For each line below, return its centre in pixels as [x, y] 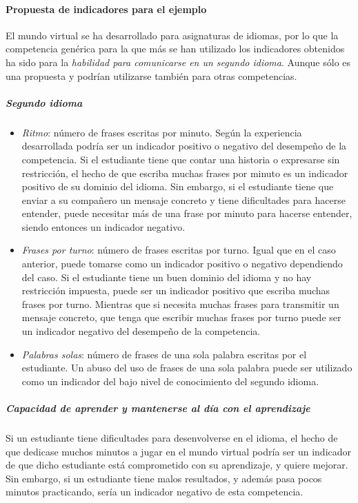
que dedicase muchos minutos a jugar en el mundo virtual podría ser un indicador [179, 451]
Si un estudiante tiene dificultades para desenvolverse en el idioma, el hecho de [172, 437]
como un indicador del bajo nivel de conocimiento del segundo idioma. [170, 381]
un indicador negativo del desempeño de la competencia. [141, 331]
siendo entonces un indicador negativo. [103, 226]
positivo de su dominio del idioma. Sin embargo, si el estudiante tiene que [178, 186]
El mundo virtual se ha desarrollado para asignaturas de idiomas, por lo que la [172, 35]
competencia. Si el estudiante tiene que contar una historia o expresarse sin [181, 159]
